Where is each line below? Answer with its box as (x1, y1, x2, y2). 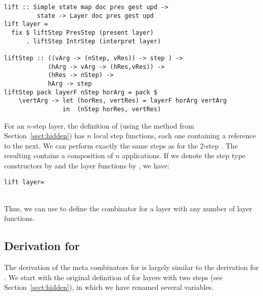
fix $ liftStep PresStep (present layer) (11, 29, 154, 36)
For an (4, 120, 24, 131)
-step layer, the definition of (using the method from (31, 120, 194, 131)
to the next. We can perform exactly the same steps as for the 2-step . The (4, 140, 238, 151)
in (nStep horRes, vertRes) (62, 105, 161, 113)
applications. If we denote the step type (122, 150, 246, 161)
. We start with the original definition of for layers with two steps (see (4, 272, 223, 282)
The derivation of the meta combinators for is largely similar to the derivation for (4, 262, 259, 273)
